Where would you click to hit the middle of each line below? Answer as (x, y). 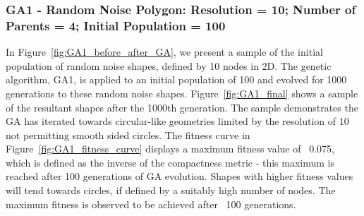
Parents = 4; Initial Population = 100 (116, 25)
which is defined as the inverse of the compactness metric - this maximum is (170, 162)
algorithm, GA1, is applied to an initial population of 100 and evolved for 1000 (176, 79)
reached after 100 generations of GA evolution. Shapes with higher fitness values (180, 176)
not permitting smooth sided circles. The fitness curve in (128, 134)
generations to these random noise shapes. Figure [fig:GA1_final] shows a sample (182, 93)
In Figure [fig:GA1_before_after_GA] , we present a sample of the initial (164, 52)
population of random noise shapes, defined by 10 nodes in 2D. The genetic (169, 65)
